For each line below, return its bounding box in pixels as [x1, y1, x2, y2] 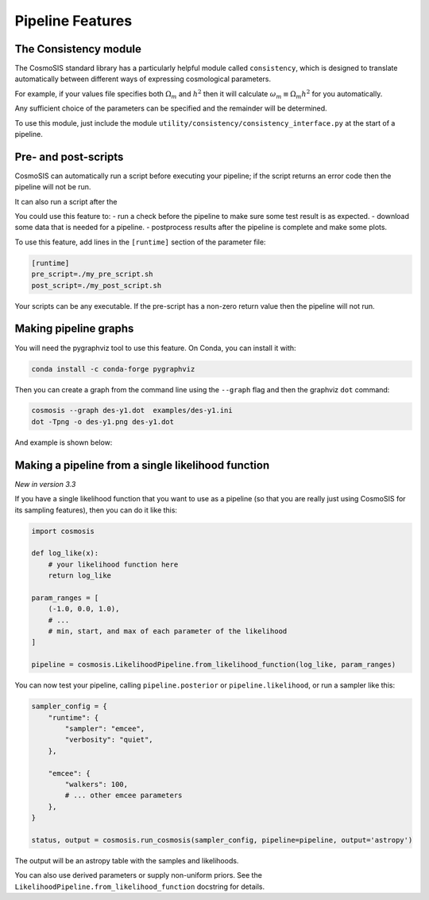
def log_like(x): [31, 549, 99, 558]
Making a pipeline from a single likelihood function [14, 458, 270, 472]
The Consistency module [14, 42, 142, 56]
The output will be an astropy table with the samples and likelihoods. [14, 855, 239, 865]
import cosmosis [31, 526, 95, 536]
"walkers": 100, [64, 780, 129, 789]
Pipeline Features [14, 12, 133, 29]
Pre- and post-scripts [14, 150, 124, 163]
